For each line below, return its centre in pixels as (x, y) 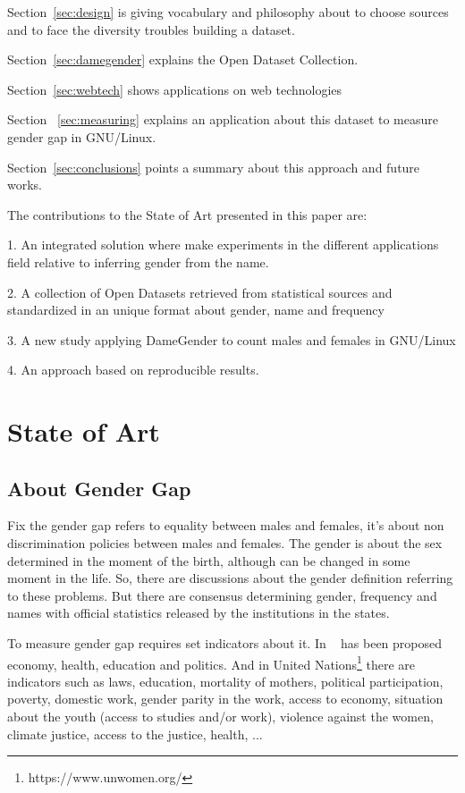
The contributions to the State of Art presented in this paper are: (187, 214)
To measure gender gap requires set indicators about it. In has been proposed (225, 643)
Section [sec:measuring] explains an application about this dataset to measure (223, 119)
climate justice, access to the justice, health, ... (135, 734)
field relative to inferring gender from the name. (138, 262)
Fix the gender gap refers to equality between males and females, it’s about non (226, 525)
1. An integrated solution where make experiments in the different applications (223, 245)
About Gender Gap (99, 488)
